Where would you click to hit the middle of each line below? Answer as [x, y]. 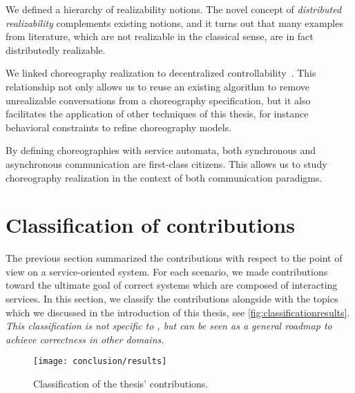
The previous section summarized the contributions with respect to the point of [174, 258]
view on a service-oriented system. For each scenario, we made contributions [167, 271]
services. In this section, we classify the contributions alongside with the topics [172, 299]
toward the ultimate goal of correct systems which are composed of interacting [172, 285]
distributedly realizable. [56, 49]
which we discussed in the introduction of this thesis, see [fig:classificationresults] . [178, 312]
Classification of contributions [150, 225]
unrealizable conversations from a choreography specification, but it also [158, 100]
